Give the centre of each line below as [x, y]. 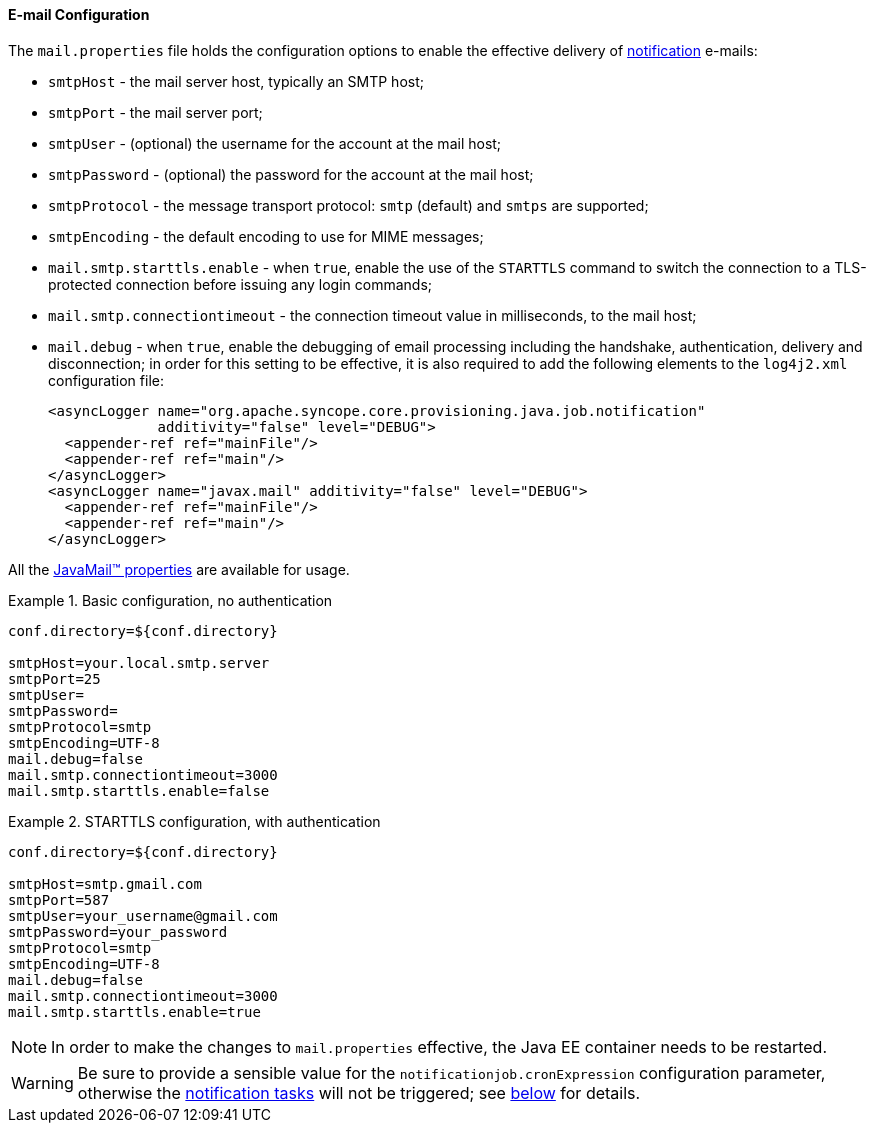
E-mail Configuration [79, 14]
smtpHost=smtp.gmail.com [105, 883]
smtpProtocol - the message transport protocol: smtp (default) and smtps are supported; [348, 205]
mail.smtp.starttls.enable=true [134, 1011]
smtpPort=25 [54, 678]
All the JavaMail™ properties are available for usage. [179, 569]
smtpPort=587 [59, 899]
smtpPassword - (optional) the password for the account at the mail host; [291, 174]
